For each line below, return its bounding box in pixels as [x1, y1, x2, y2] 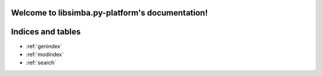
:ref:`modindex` [26, 50, 64, 58]
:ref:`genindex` [26, 42, 63, 50]
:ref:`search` [26, 59, 57, 66]
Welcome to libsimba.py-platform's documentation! [11, 8, 208, 18]
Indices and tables [11, 27, 81, 37]
